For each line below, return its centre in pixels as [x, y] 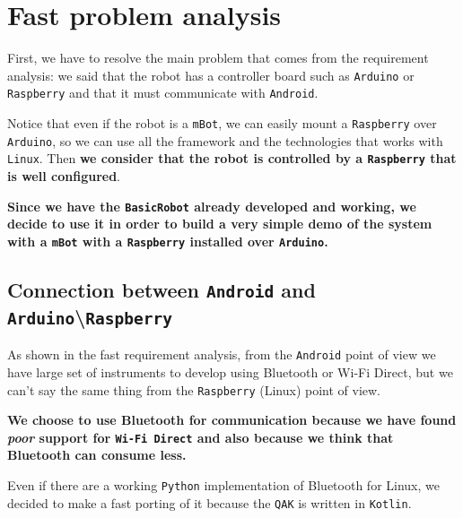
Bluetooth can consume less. [97, 455]
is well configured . [64, 176]
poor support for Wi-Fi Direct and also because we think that [201, 437]
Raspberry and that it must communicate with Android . [163, 93]
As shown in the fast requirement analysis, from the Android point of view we [222, 354]
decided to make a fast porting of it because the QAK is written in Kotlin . [210, 502]
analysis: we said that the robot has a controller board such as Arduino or [211, 75]
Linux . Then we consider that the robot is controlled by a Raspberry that [232, 158]
